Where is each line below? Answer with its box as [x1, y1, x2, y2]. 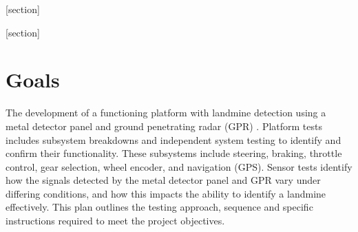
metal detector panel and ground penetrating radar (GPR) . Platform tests [6, 118, 322, 133]
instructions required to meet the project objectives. [6, 213, 225, 228]
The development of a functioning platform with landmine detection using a [6, 105, 326, 120]
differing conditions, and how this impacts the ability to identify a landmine [6, 186, 326, 200]
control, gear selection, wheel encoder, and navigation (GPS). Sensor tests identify [6, 159, 352, 173]
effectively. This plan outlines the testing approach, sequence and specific [6, 200, 313, 214]
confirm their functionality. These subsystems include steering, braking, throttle [6, 146, 342, 160]
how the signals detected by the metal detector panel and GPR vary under [6, 173, 321, 187]
